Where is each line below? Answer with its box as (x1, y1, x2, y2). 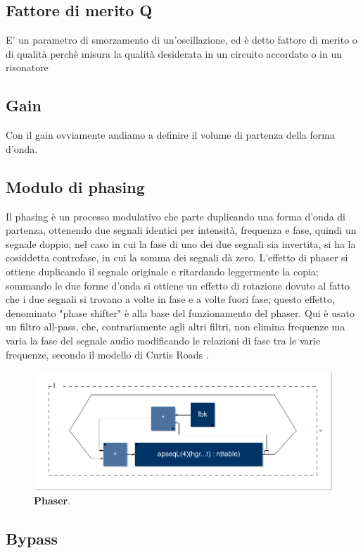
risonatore (6, 60, 49, 75)
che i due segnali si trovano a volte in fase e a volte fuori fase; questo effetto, (6, 292, 335, 306)
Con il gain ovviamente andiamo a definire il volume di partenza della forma (6, 128, 335, 142)
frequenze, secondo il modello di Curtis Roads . (6, 347, 209, 361)
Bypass (6, 528, 58, 549)
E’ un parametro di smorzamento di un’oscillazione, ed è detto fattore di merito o (6, 32, 357, 47)
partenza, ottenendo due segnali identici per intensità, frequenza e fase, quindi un (6, 223, 357, 237)
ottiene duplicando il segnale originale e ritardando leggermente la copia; (6, 263, 319, 278)
